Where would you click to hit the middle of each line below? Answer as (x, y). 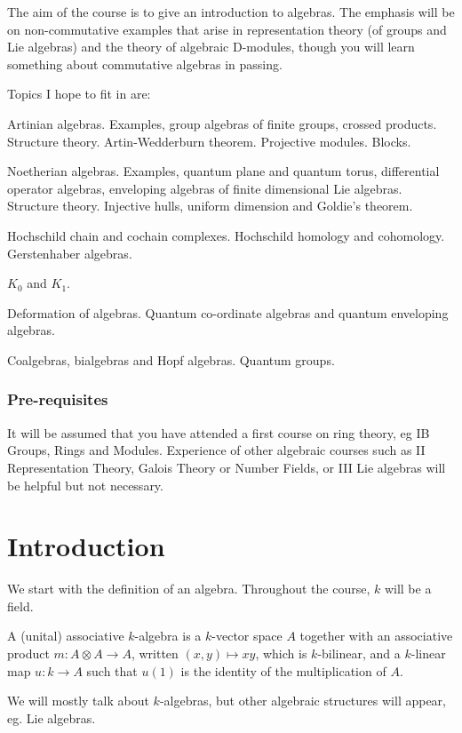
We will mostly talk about (78, 701)
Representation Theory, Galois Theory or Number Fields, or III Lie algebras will (227, 467)
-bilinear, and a (359, 653)
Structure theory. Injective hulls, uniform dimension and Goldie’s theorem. (210, 206)
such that (112, 670)
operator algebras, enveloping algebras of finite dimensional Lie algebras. (205, 188)
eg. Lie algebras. (52, 717)
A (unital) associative (66, 636)
